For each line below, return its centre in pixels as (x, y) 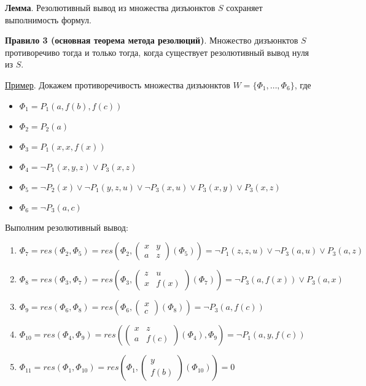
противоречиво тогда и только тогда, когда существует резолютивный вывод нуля (157, 52)
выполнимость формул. (48, 19)
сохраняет (244, 7)
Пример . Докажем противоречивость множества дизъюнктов (118, 84)
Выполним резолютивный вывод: (67, 227)
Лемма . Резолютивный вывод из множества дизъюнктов (110, 7)
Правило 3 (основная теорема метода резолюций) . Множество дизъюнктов (152, 40)
